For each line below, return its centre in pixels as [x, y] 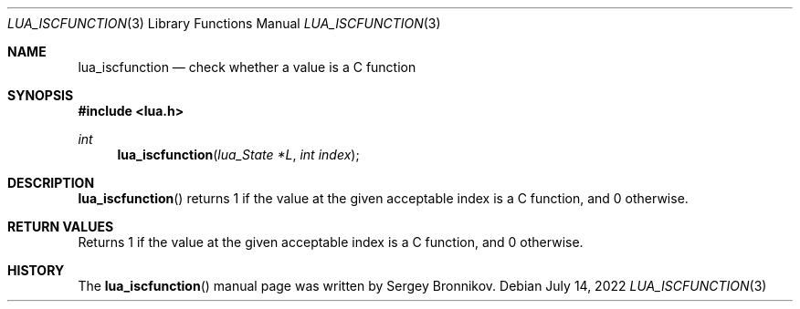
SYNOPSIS [41, 95]
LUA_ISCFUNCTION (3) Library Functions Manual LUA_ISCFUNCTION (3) [224, 23]
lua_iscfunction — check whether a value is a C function [247, 67]
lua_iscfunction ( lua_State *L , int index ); [238, 154]
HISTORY [36, 270]
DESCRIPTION [51, 183]
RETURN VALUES [61, 227]
